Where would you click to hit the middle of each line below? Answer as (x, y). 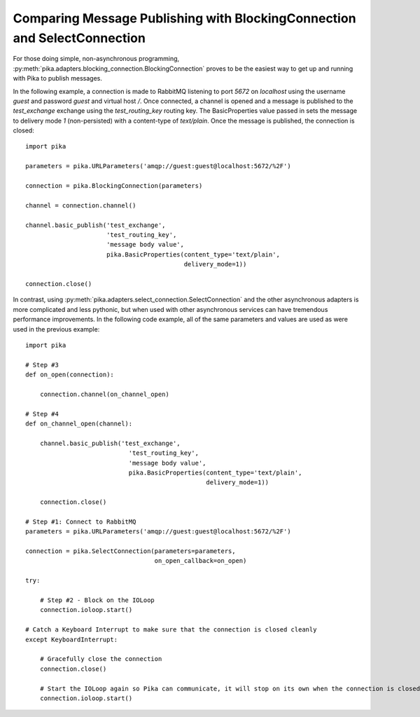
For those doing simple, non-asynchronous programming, (96, 59)
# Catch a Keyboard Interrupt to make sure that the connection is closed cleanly (171, 630)
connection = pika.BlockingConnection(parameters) (114, 186)
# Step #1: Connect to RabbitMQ (81, 521)
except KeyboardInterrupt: (72, 639)
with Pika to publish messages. (58, 78)
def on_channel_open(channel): (79, 424)
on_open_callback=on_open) (201, 561)
